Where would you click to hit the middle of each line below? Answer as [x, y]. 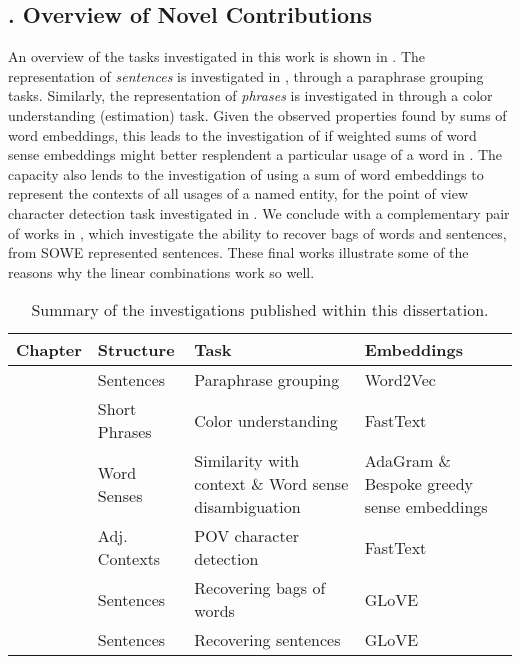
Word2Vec [400, 380]
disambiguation [247, 507]
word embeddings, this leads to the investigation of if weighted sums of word [242, 134]
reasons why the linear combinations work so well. [161, 271]
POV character [247, 536]
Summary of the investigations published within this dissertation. [260, 310]
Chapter [49, 350]
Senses [120, 495]
